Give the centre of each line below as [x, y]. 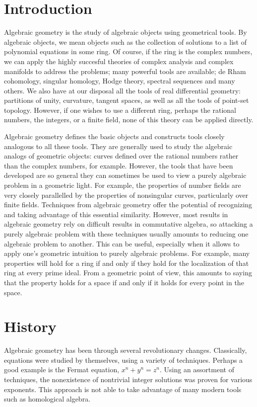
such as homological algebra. [47, 399]
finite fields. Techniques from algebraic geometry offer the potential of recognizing [128, 204]
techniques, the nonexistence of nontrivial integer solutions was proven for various [128, 379]
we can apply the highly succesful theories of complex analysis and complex [119, 61]
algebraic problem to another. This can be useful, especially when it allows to [122, 243]
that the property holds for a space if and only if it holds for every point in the [124, 282]
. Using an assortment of [197, 369]
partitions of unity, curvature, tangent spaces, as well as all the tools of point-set [127, 100]
